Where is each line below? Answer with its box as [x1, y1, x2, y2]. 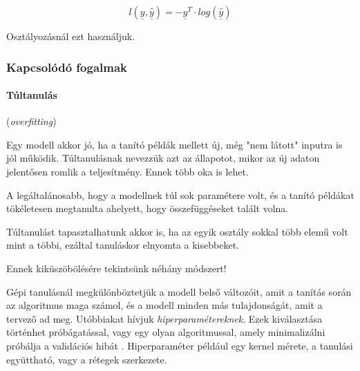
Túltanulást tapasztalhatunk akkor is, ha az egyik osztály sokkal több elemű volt [6, 224, 348, 238]
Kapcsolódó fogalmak [6, 58, 127, 75]
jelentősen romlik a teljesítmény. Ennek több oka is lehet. [6, 164, 249, 179]
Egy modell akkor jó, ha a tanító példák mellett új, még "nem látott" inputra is [6, 137, 343, 151]
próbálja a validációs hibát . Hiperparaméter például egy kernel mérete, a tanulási [6, 338, 353, 352]
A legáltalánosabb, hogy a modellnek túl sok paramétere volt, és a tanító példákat [6, 187, 354, 202]
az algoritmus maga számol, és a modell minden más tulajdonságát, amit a [6, 298, 323, 312]
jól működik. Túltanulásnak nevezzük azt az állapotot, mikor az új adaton [6, 151, 320, 165]
